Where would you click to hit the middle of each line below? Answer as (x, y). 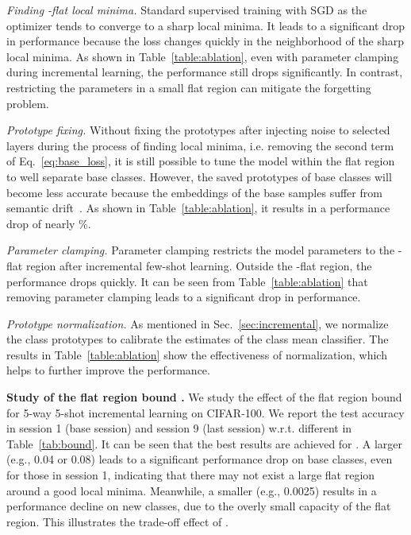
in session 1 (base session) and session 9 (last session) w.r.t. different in (179, 428)
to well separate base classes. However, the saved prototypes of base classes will (199, 176)
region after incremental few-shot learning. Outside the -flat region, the (199, 265)
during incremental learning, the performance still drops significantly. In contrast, (205, 72)
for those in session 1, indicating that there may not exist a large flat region (191, 475)
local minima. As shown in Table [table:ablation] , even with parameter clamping (203, 56)
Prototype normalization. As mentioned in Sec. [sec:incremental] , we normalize (198, 323)
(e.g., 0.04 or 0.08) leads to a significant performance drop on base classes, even (200, 459)
